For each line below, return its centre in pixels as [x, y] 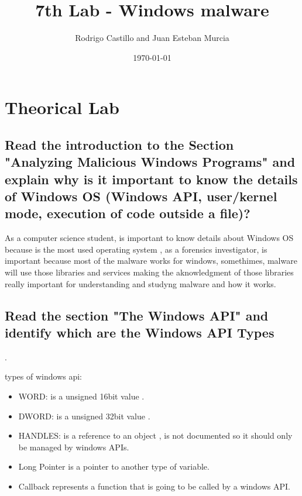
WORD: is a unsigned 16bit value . [81, 396]
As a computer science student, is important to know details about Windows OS [149, 238]
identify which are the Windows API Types [140, 333]
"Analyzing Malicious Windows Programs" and [150, 162]
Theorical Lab [62, 107]
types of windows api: [43, 376]
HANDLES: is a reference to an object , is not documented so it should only [155, 435]
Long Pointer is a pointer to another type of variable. [114, 466]
